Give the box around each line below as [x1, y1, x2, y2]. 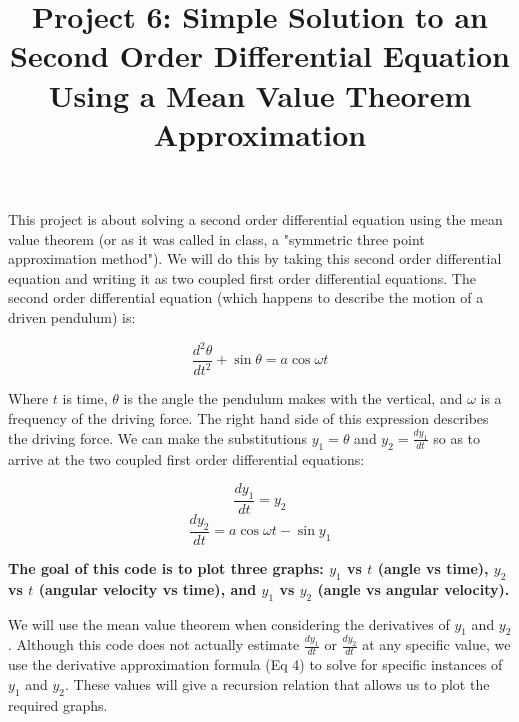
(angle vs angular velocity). [317, 578, 510, 599]
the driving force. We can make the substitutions [8, 427, 307, 448]
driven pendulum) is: [8, 306, 136, 327]
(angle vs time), [377, 557, 489, 578]
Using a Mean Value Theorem [48, 74, 472, 115]
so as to [433, 427, 481, 448]
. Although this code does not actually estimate [8, 634, 300, 655]
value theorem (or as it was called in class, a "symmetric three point [8, 228, 425, 249]
